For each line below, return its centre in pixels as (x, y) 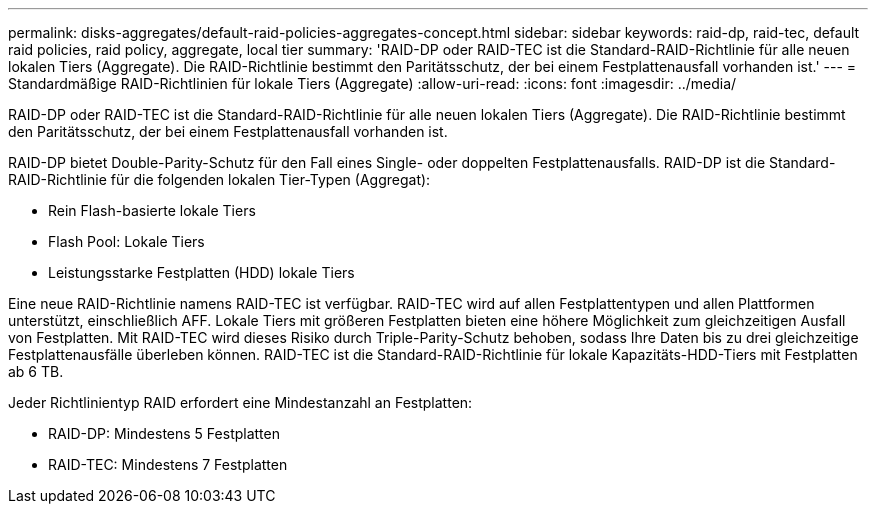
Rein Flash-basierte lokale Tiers (152, 210)
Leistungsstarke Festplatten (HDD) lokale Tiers (201, 272)
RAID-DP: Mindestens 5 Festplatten (164, 433)
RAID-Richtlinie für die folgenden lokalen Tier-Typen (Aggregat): (219, 179)
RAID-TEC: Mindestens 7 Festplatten (168, 464)
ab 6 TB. (36, 371)
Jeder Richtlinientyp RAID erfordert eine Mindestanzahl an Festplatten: (240, 402)
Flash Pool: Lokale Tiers (126, 241)
